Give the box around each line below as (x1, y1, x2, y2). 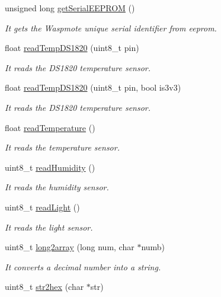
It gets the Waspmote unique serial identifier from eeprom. (5, 21, 217, 34)
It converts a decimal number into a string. (5, 260, 161, 273)
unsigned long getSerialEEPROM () (5, 2, 135, 14)
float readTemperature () (5, 121, 95, 133)
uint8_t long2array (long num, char (5, 241, 134, 253)
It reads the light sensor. (5, 221, 93, 233)
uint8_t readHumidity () (5, 161, 95, 173)
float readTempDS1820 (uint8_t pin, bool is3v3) (5, 81, 181, 94)
